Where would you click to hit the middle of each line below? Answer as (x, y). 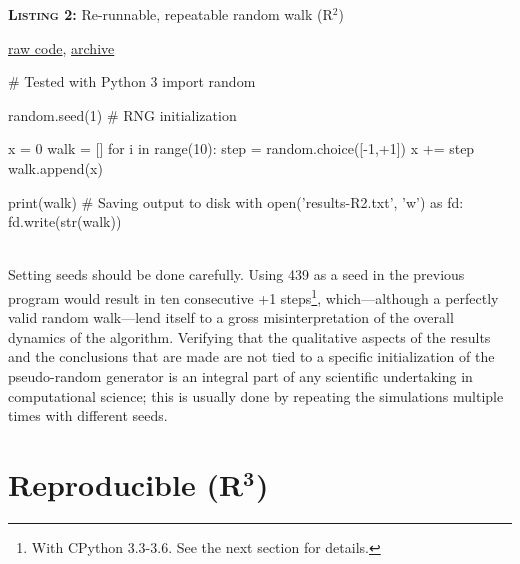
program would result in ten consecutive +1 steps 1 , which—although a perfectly (253, 296)
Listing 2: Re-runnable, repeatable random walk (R (170, 14)
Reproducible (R (126, 483)
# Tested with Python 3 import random (132, 81)
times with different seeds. (88, 415)
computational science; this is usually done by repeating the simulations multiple (256, 395)
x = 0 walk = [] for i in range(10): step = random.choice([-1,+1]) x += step (241, 148)
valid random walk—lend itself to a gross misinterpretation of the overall (231, 317)
